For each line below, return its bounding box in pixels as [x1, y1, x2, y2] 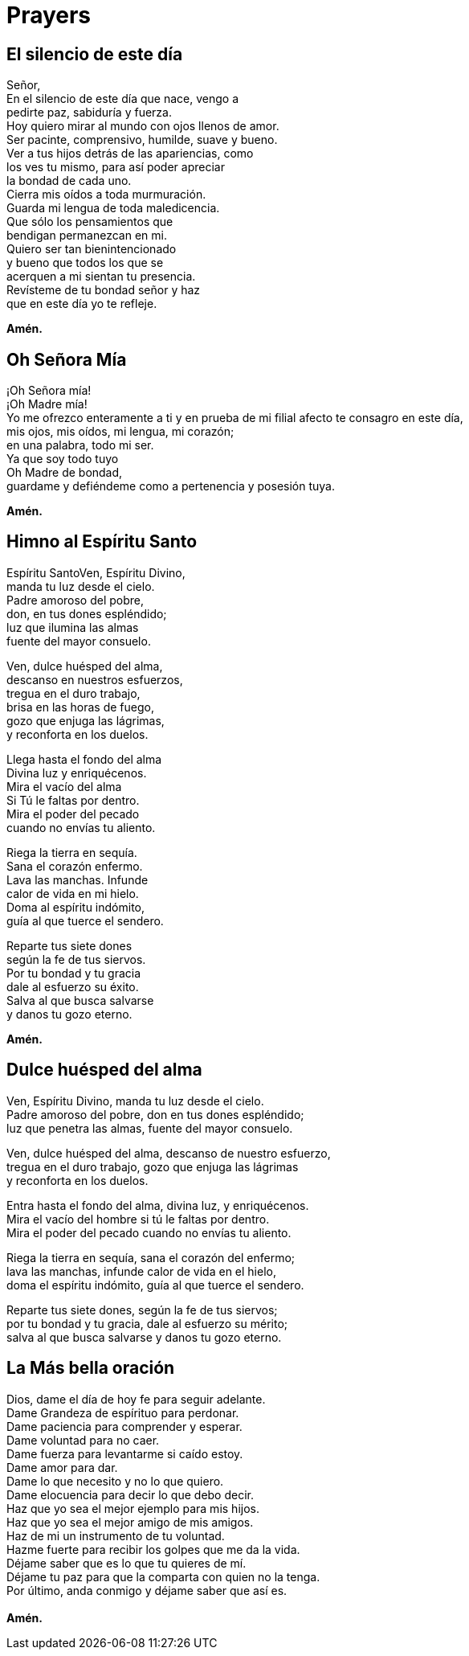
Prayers [6, 2, 92, 29]
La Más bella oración [6, 1358, 175, 1379]
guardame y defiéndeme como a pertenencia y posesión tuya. [6, 479, 335, 494]
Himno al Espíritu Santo [6, 531, 198, 552]
